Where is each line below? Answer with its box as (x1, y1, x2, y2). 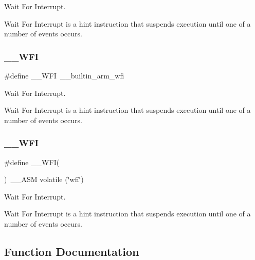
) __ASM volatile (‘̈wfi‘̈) (4, 174, 84, 185)
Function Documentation (4, 243, 139, 259)
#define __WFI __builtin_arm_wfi (4, 70, 124, 81)
